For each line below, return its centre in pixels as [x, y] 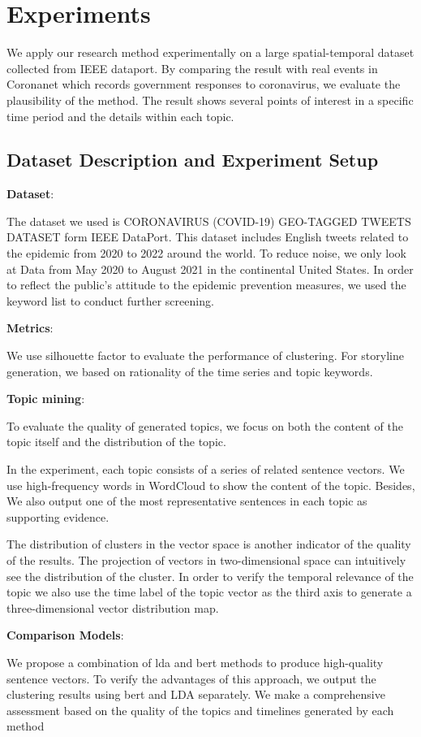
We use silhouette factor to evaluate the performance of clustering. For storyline [205, 355]
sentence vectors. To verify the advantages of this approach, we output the [191, 678]
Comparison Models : [65, 635]
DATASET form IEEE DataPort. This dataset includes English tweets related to [208, 237]
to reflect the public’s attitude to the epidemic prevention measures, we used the [206, 285]
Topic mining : [46, 399]
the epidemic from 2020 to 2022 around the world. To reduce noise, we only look [206, 253]
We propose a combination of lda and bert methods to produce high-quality [195, 662]
